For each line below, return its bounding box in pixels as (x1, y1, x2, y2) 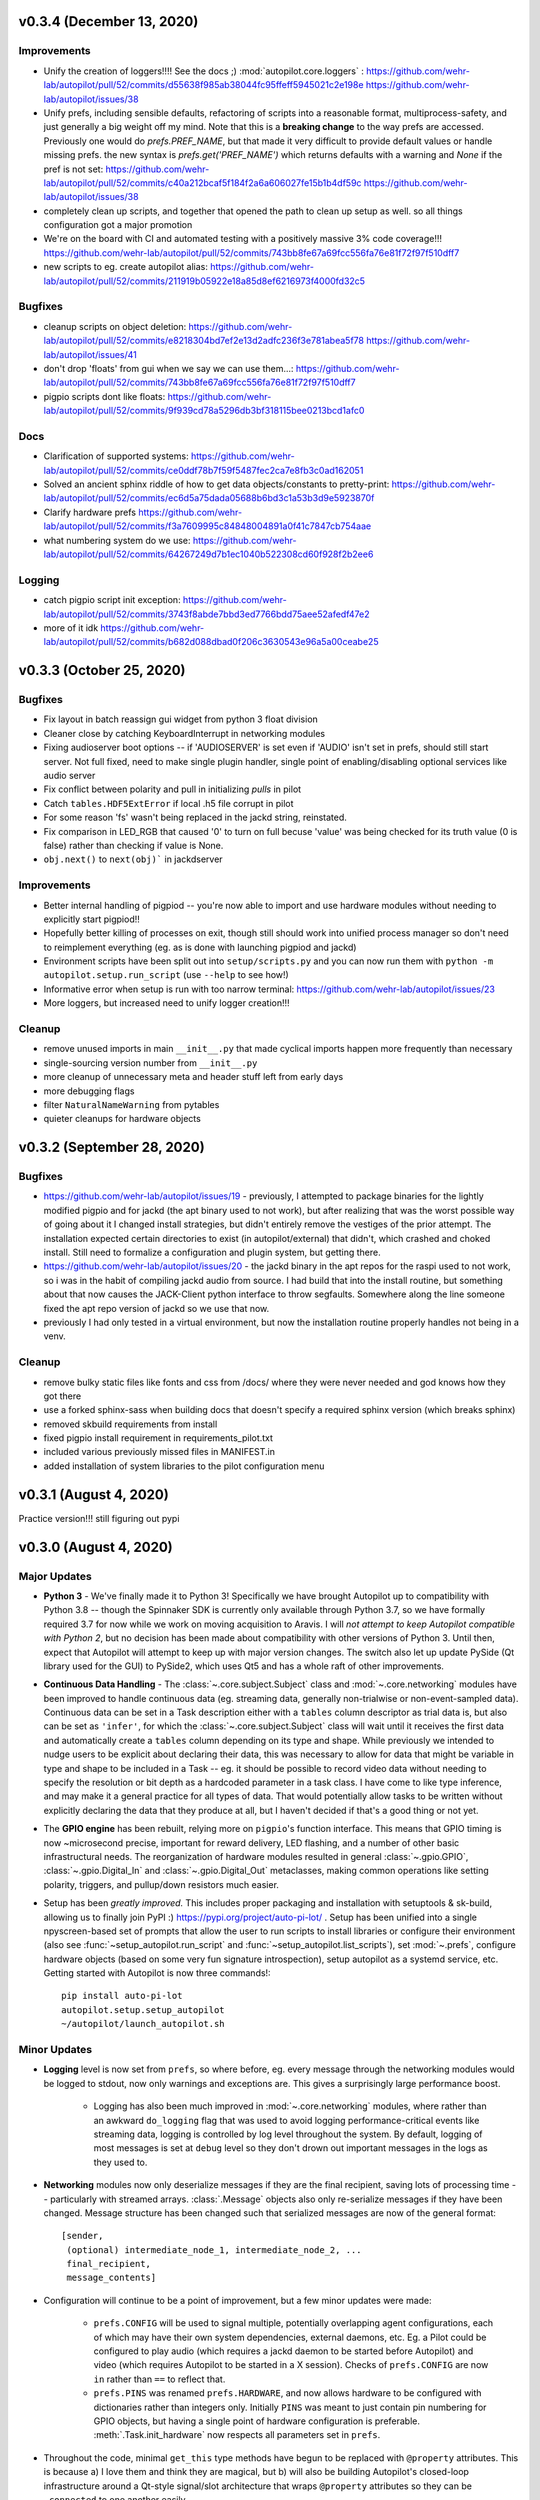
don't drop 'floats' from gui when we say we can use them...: (43, 362, 294, 374)
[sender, (61, 2230, 104, 2242)
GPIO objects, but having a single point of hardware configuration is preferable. (93, 2415, 420, 2427)
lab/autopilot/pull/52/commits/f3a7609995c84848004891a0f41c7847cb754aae (43, 520, 372, 532)
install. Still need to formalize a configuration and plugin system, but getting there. (43, 1246, 381, 1259)
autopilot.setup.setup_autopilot (61, 2004, 225, 2015)
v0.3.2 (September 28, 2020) (18, 1139, 205, 1156)
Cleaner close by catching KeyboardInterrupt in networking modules (43, 727, 325, 739)
